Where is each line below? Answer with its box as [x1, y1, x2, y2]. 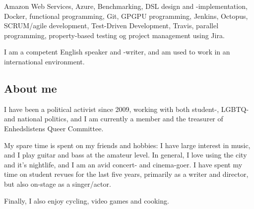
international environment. [4, 56, 85, 66]
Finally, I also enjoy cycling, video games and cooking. [4, 195, 169, 206]
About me [4, 80, 57, 96]
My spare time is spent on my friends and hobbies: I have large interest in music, [4, 140, 251, 150]
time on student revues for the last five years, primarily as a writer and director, [4, 169, 249, 179]
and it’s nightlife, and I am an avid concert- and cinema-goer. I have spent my [4, 159, 243, 169]
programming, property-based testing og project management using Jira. [4, 30, 225, 40]
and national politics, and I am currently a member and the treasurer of [4, 113, 223, 124]
